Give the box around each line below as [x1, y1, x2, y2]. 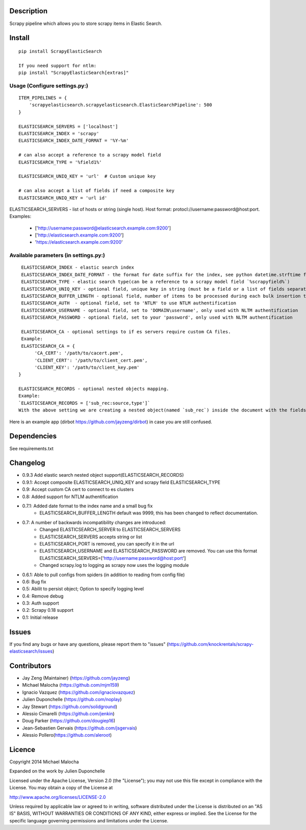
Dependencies [9, 432, 57, 440]
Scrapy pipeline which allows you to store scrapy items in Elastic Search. [9, 20, 163, 27]
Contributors [9, 661, 52, 670]
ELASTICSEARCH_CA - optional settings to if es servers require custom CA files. [21, 329, 231, 334]
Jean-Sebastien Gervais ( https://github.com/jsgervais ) [22, 724, 137, 731]
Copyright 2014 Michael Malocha [9, 759, 79, 765]
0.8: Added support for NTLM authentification [22, 494, 118, 500]
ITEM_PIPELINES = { [18, 95, 67, 101]
